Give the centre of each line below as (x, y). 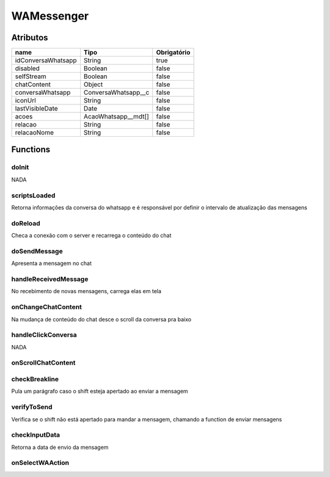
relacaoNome (35, 133)
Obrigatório (173, 53)
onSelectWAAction (40, 463)
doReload (26, 223)
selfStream (31, 76)
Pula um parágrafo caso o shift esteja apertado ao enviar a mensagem (100, 391)
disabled (27, 68)
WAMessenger (50, 16)
